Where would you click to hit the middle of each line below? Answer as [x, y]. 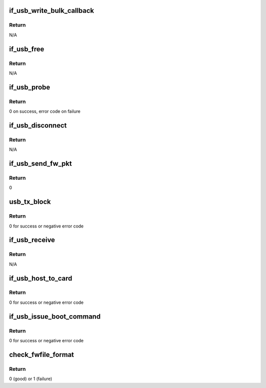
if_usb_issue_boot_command [55, 316]
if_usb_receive [32, 240]
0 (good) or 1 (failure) [31, 379]
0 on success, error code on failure [45, 111]
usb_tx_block [30, 202]
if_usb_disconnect [38, 125]
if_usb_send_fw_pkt [41, 164]
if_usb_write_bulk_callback [52, 11]
